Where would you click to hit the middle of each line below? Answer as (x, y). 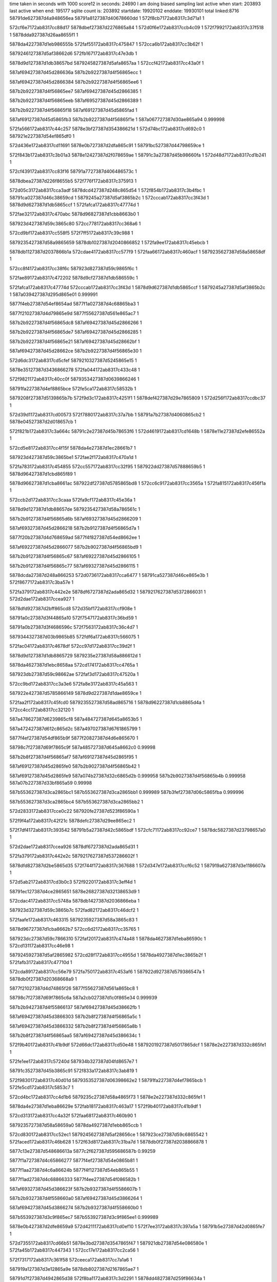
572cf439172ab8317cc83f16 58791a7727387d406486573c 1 (73, 171)
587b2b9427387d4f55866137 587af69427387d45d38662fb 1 (75, 1007)
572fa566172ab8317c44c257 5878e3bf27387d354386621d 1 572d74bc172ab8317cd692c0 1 (107, 129)
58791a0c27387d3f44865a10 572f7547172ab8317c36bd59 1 (73, 617)
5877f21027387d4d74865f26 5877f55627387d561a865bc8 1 (74, 988)
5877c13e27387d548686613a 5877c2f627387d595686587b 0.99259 (83, 1151)
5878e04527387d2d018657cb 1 (43, 422)
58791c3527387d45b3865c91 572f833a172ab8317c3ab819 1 (73, 1071)
